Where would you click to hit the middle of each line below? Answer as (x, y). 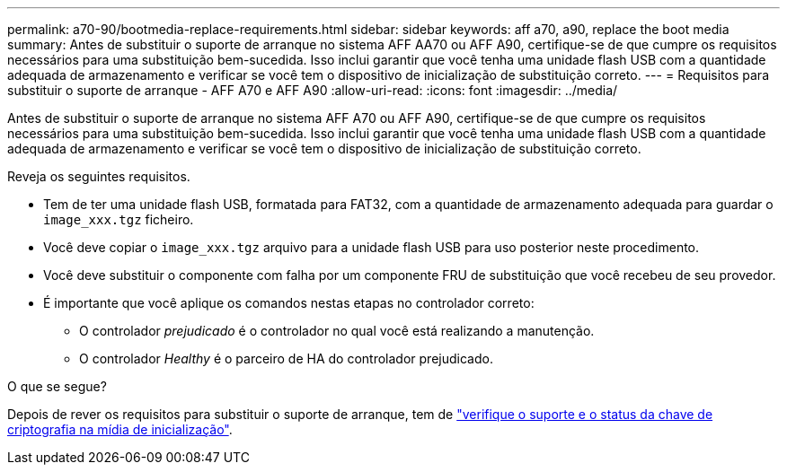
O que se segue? (57, 386)
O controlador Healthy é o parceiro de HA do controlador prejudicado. (286, 358)
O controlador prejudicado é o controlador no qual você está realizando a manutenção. (337, 331)
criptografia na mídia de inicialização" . (120, 429)
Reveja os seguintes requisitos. (99, 176)
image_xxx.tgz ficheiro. (119, 219)
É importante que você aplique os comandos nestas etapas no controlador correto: (289, 303)
